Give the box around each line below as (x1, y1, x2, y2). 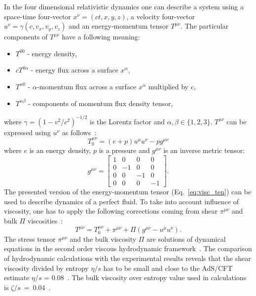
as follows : (62, 127, 97, 137)
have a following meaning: (62, 32, 140, 42)
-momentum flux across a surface (37, 81, 137, 91)
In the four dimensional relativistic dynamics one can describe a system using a (4, 1, 244, 11)
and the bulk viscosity (70, 233, 137, 244)
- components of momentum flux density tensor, (28, 98, 173, 108)
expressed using (4, 127, 51, 137)
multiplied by (148, 81, 188, 91)
